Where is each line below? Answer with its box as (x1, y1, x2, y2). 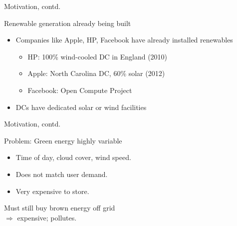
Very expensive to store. (15, 185, 89, 196)
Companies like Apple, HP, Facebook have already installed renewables (15, 34, 233, 45)
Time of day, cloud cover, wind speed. (15, 152, 131, 162)
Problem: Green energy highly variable (4, 135, 122, 145)
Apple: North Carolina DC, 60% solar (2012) (27, 68, 165, 78)
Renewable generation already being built (4, 17, 131, 28)
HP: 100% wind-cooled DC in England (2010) (27, 51, 168, 61)
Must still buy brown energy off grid (4, 202, 115, 213)
